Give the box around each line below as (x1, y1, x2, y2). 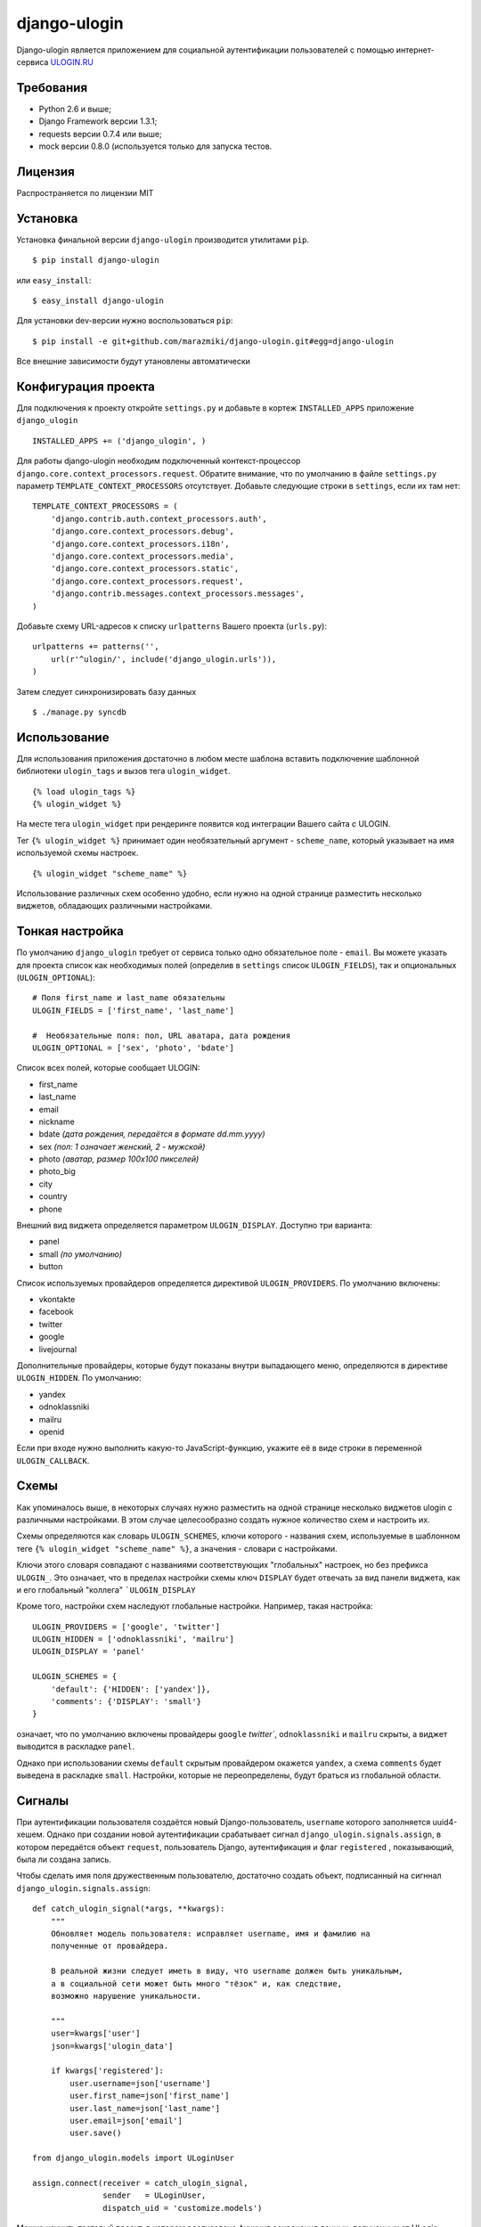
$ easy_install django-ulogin (32, 296, 165, 306)
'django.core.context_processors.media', (50, 551, 235, 561)
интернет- (395, 45, 436, 55)
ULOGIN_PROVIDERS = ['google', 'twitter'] (32, 1621, 221, 1632)
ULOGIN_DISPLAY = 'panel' (32, 1646, 146, 1657)
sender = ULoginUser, (102, 2190, 207, 2200)
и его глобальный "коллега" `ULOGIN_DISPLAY (16, 1584, 196, 1595)
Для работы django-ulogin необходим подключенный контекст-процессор (16, 455, 301, 467)
